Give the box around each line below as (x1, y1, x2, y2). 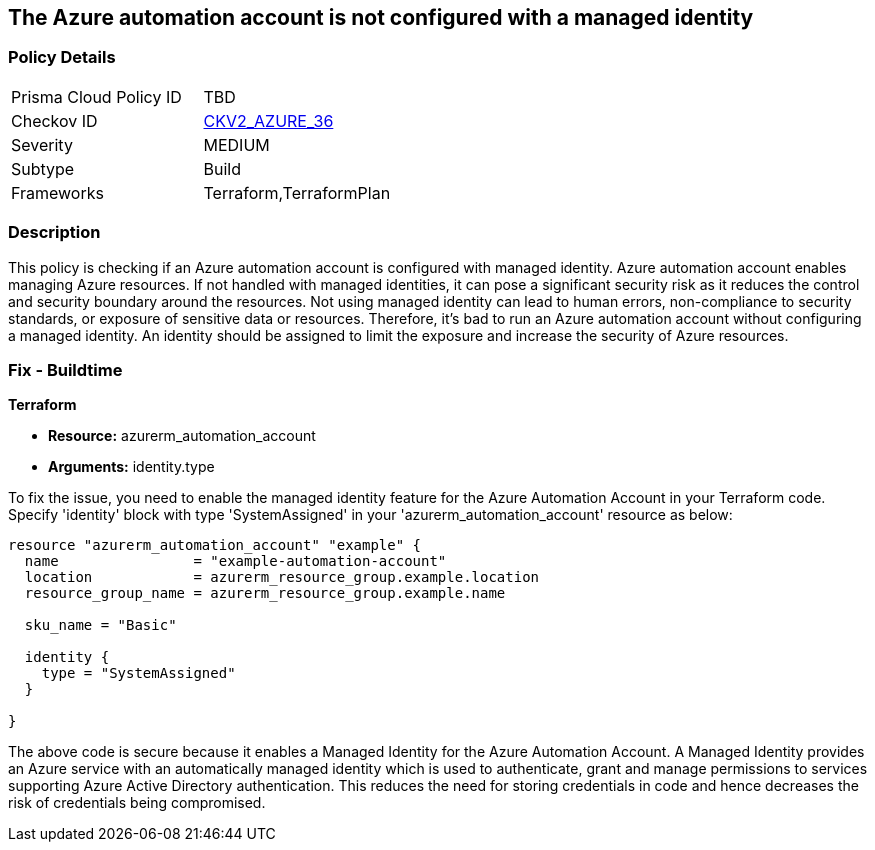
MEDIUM (203, 134, 270, 155)
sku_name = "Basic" (24, 617, 177, 634)
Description (8, 222, 101, 243)
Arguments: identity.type (48, 458, 215, 476)
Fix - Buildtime (8, 359, 123, 380)
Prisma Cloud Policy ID (11, 86, 182, 107)
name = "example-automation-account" (24, 553, 447, 570)
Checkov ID (11, 110, 98, 131)
